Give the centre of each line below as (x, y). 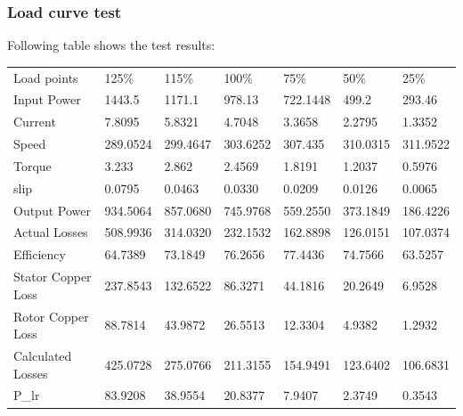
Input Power (47, 99)
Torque (32, 165)
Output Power (52, 210)
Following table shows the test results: (111, 45)
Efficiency (40, 254)
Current (35, 122)
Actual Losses (51, 232)
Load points (46, 77)
